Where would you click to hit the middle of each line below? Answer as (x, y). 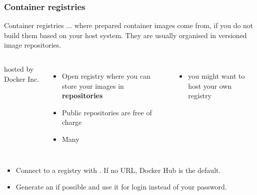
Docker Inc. (22, 78)
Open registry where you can (106, 76)
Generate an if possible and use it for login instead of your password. (121, 187)
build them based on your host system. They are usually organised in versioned (125, 35)
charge (72, 122)
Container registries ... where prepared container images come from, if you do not (129, 25)
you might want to (216, 76)
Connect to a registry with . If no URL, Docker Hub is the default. (118, 170)
